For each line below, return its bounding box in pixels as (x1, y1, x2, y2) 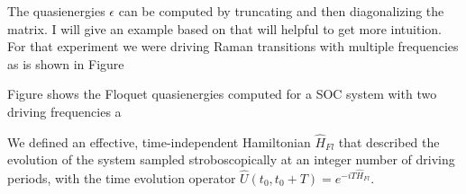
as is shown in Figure (7, 54, 124, 73)
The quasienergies (7, 2, 105, 20)
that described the (338, 132, 440, 151)
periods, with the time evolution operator (7, 168, 236, 187)
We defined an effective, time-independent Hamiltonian (7, 132, 311, 151)
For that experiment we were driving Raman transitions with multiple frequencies (7, 37, 459, 56)
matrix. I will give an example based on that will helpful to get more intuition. (7, 19, 443, 38)
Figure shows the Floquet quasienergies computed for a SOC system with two (7, 84, 437, 103)
